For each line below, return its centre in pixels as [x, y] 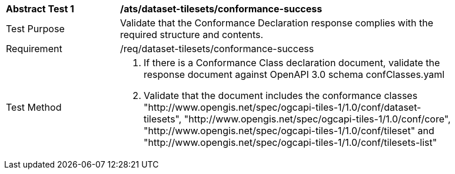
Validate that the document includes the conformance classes [281, 95]
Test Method [34, 107]
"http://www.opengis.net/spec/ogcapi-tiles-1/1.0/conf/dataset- [283, 107]
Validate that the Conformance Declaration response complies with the [277, 23]
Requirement [34, 49]
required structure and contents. [192, 35]
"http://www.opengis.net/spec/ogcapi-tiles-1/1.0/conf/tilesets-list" [290, 142]
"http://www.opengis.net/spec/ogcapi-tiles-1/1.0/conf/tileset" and [289, 131]
